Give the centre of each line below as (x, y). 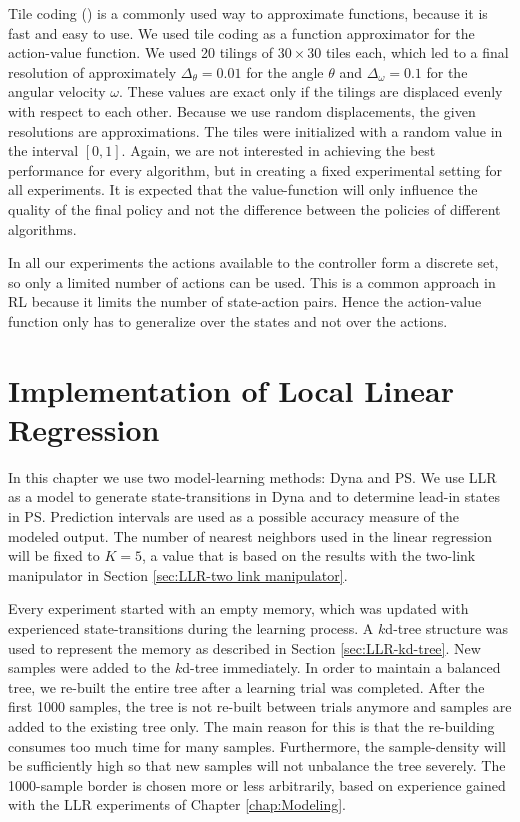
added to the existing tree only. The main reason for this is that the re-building (251, 725)
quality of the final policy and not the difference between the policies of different (254, 208)
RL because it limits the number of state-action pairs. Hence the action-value (245, 301)
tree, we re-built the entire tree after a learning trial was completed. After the (246, 686)
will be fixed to (54, 555)
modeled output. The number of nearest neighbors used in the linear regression (250, 535)
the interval (43, 150)
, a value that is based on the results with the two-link (309, 555)
